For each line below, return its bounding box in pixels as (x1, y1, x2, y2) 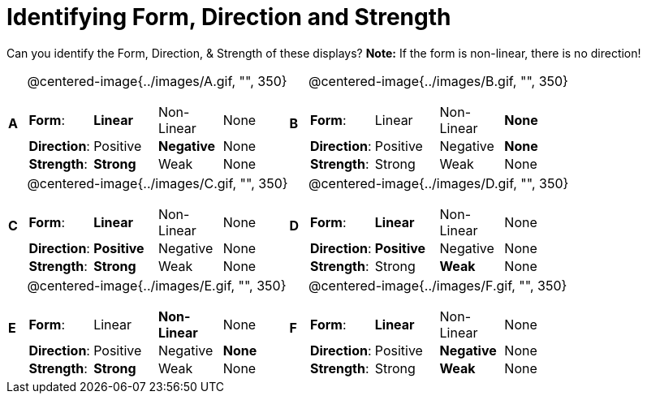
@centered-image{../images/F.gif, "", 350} (308, 277, 567, 294)
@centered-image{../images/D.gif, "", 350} (308, 174, 569, 191)
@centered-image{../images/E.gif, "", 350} (27, 277, 287, 294)
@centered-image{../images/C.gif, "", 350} (27, 174, 288, 191)
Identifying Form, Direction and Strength (6, 3, 451, 31)
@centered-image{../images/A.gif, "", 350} (27, 72, 287, 89)
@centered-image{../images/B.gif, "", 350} (308, 72, 568, 89)
